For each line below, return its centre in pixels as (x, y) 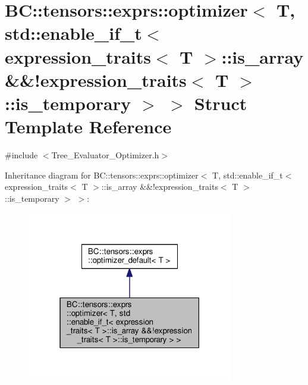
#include (21, 155)
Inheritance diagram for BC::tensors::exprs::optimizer (102, 175)
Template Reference (88, 126)
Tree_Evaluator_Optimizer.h (105, 155)
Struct (221, 103)
